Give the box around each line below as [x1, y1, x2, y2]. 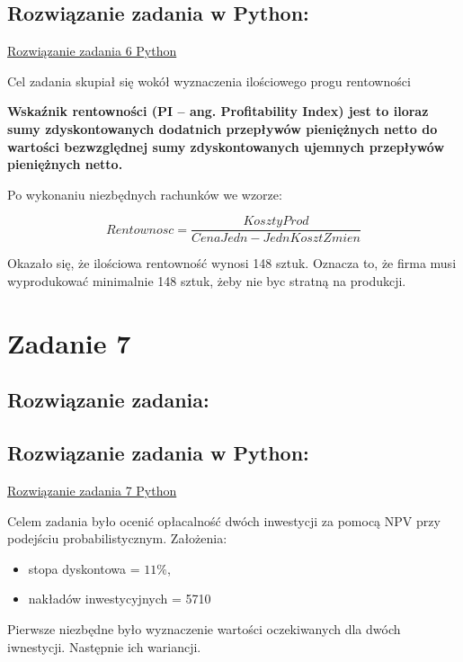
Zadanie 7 [7, 324, 131, 361]
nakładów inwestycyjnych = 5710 [28, 589, 211, 608]
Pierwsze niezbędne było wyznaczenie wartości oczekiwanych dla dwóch [7, 619, 401, 638]
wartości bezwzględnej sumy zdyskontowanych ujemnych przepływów [7, 137, 445, 156]
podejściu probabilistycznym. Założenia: [7, 529, 227, 548]
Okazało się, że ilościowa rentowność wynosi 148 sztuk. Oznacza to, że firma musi [7, 254, 457, 273]
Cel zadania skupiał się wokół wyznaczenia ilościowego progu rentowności [7, 71, 411, 90]
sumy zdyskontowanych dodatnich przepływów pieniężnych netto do [7, 119, 438, 138]
